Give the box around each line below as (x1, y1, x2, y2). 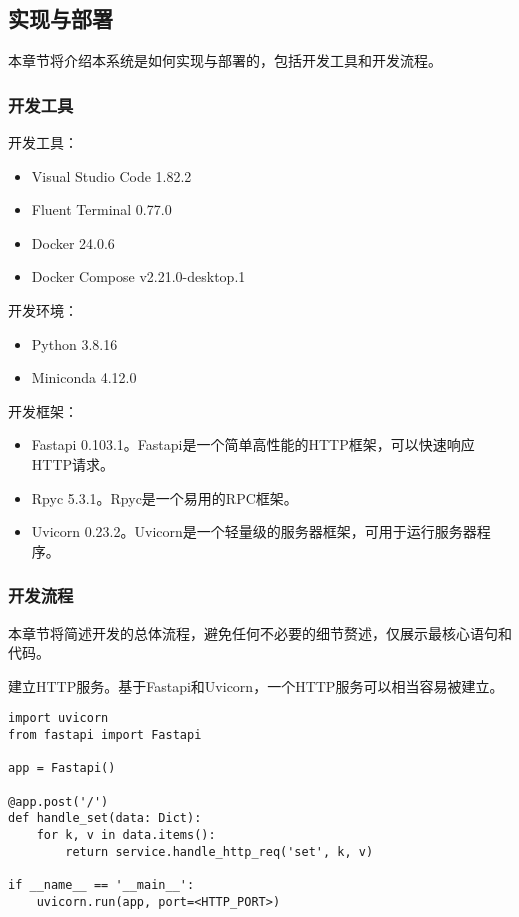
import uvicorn (8, 711, 109, 726)
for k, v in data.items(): (36, 827, 216, 842)
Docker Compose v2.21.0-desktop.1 (31, 266, 246, 287)
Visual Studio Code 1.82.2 (31, 165, 192, 186)
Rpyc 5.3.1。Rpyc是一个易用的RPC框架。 (31, 487, 298, 508)
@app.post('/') (8, 794, 109, 809)
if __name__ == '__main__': (8, 877, 195, 892)
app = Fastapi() (8, 761, 116, 776)
